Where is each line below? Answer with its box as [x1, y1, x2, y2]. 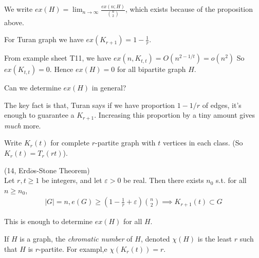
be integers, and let [42, 175, 102, 186]
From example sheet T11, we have [4, 52, 112, 63]
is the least [197, 233, 232, 244]
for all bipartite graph [117, 64, 186, 75]
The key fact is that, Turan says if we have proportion [4, 99, 175, 110]
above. [4, 16, 24, 27]
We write [4, 4, 33, 14]
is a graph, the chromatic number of [20, 233, 133, 244]
